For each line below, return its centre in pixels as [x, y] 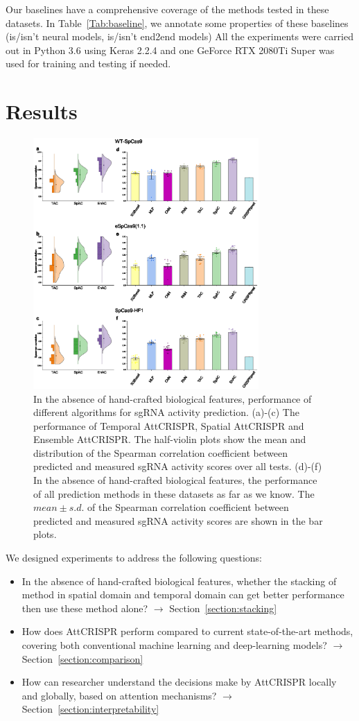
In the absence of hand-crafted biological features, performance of [173, 398]
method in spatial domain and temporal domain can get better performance [183, 594]
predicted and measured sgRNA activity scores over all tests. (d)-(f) [178, 466]
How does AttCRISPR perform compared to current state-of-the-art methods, [187, 631]
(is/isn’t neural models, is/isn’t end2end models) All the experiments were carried [179, 36]
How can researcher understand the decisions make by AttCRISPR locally [179, 682]
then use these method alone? [85, 608]
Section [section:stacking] [223, 608]
